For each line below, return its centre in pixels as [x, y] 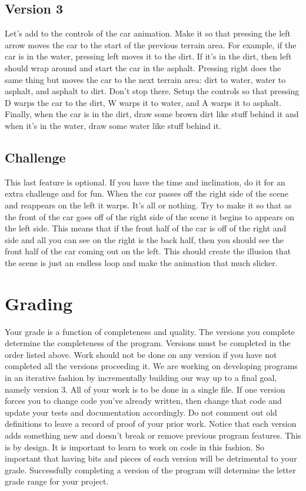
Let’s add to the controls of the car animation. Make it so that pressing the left [148, 33]
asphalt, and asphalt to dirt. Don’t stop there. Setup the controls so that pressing [152, 91]
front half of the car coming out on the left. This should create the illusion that [148, 251]
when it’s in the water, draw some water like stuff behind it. [113, 125]
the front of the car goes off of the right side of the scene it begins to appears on [150, 216]
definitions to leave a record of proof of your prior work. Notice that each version [151, 424]
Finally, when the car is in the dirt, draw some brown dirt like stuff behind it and [152, 114]
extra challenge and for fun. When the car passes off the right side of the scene [147, 193]
